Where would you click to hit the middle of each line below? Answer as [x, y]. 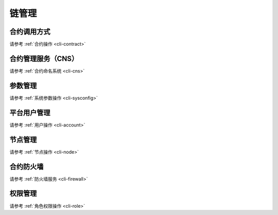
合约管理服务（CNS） [44, 58]
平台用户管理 [30, 112]
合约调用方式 [30, 32]
